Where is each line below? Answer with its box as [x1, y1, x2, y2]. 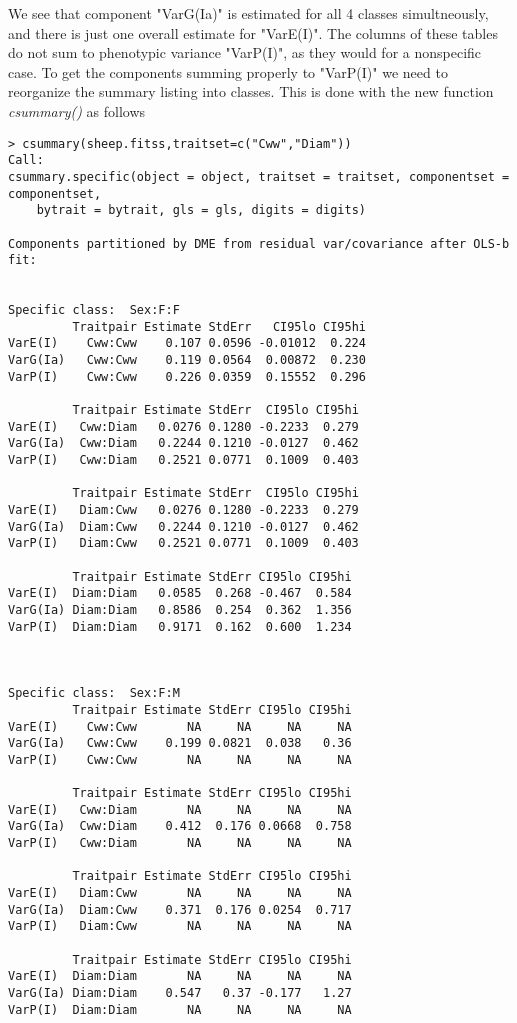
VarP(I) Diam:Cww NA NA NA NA [8, 919, 352, 934]
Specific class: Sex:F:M [8, 686, 180, 701]
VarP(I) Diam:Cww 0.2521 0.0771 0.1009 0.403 [8, 536, 359, 551]
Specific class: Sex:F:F [8, 303, 180, 318]
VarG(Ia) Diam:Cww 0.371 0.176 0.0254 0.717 [8, 902, 352, 917]
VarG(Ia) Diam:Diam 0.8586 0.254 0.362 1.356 [8, 602, 352, 617]
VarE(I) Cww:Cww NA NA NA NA [8, 719, 352, 734]
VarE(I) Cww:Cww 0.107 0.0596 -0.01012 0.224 [8, 336, 366, 351]
